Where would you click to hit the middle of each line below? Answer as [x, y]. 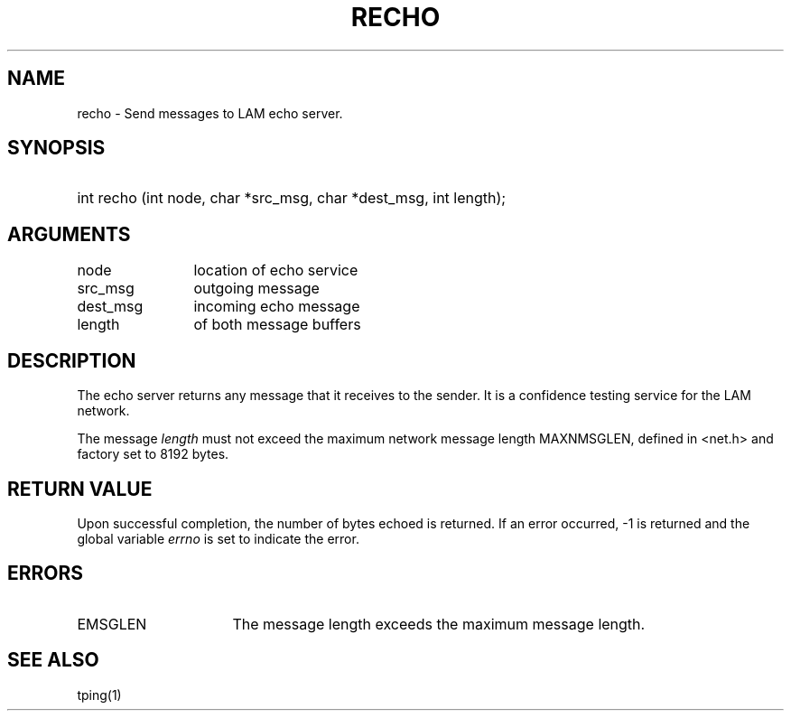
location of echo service [276, 270]
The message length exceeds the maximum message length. [439, 624]
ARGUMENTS [69, 234]
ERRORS [46, 573]
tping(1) [99, 695]
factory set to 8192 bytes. [153, 454]
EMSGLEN [112, 624]
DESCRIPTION [72, 360]
